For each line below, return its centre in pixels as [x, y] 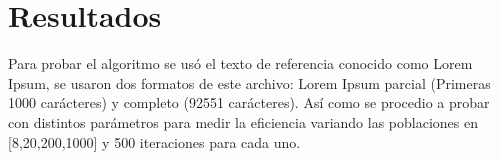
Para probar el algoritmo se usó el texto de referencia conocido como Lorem [240, 63]
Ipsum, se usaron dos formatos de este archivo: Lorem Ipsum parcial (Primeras [249, 82]
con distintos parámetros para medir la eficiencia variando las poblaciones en [243, 121]
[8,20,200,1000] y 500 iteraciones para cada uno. [154, 141]
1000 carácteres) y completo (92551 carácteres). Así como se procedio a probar [249, 102]
